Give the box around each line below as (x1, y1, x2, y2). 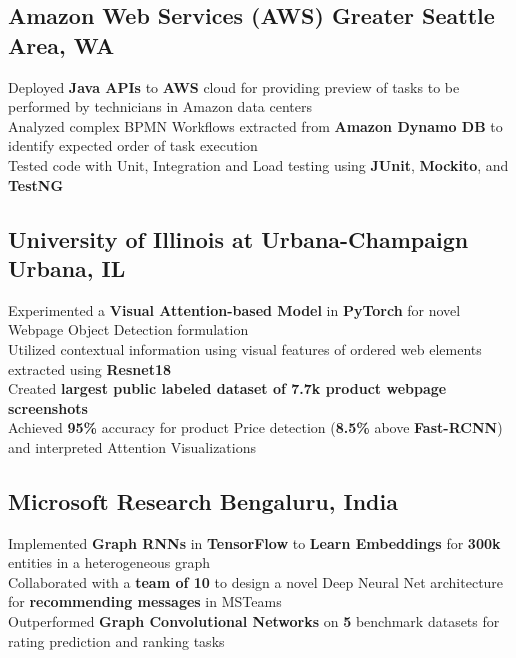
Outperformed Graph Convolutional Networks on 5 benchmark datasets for (8, 611, 500, 632)
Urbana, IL (8, 252, 126, 283)
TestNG (8, 174, 64, 195)
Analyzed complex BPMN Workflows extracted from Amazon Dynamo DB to (8, 115, 503, 136)
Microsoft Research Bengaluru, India (8, 485, 398, 516)
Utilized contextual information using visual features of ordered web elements (8, 338, 482, 359)
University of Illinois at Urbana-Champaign (8, 223, 469, 254)
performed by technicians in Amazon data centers (8, 96, 312, 117)
